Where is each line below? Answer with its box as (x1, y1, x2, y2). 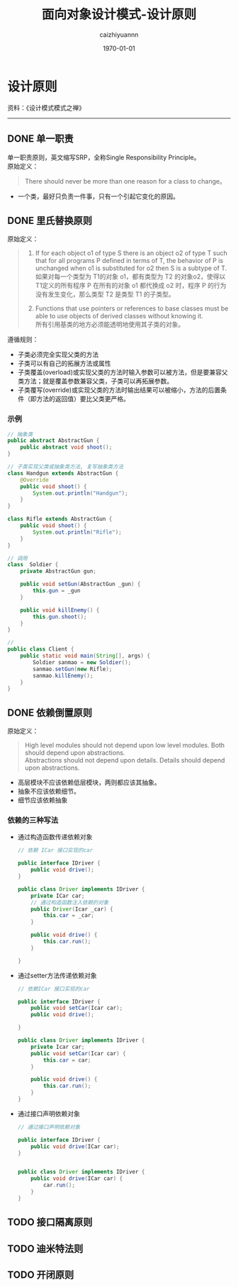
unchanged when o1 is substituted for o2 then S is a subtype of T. (35, 264, 227, 273)
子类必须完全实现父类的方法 (17, 350, 99, 359)
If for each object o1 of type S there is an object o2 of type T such (35, 249, 228, 257)
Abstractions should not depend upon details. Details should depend (24, 756, 225, 765)
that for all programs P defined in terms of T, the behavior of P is (35, 257, 224, 265)
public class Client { (7, 646, 74, 653)
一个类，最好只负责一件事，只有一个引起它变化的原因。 (17, 192, 179, 201)
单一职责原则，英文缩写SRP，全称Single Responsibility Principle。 (7, 153, 200, 162)
